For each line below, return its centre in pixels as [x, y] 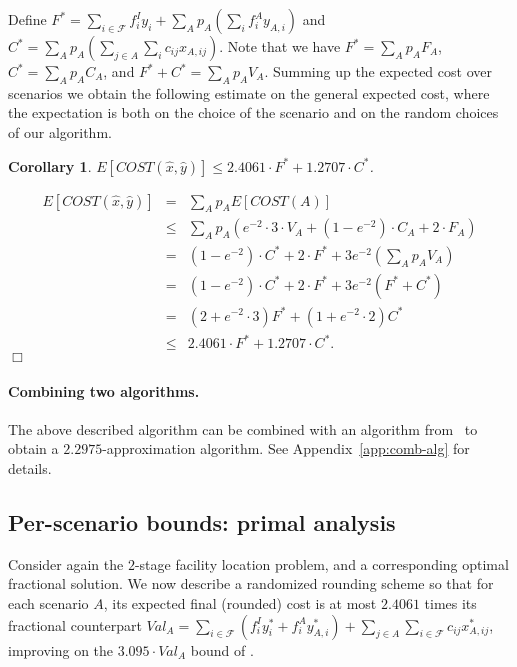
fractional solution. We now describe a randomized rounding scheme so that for [251, 583]
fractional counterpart [75, 624]
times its [450, 603]
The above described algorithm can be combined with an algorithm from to [243, 428]
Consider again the [66, 563]
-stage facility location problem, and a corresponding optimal [321, 563]
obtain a [33, 448]
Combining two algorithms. [104, 390]
